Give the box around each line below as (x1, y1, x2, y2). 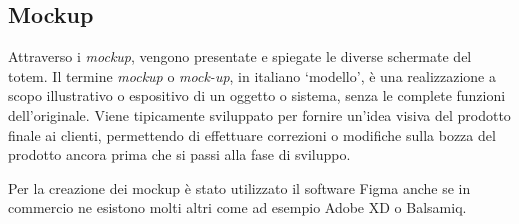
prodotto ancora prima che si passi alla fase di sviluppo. (8, 144, 351, 165)
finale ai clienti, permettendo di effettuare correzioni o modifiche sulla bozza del (8, 124, 496, 145)
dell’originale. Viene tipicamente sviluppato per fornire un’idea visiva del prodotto (8, 104, 511, 125)
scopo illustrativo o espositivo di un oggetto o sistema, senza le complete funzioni (8, 85, 506, 106)
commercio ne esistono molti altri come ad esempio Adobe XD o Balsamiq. (8, 197, 467, 218)
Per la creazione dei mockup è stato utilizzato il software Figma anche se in (8, 177, 471, 198)
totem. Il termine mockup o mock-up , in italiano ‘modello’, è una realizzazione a (8, 65, 496, 86)
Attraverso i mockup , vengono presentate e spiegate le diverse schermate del (8, 46, 472, 67)
